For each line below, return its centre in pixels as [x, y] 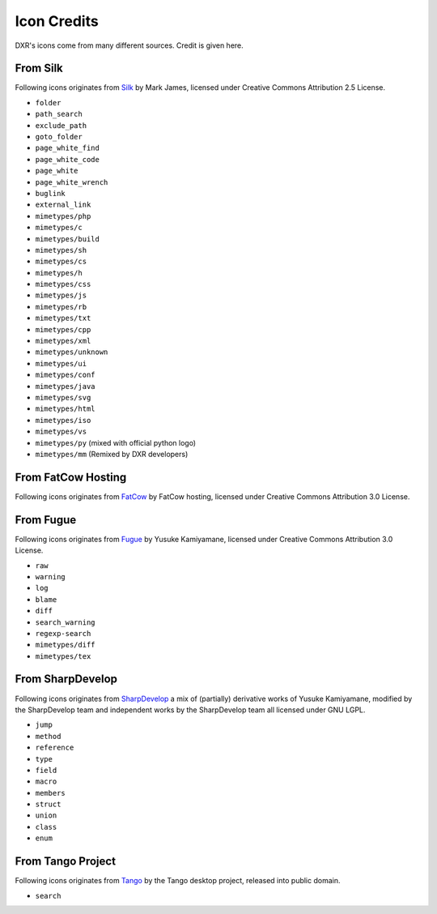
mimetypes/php [63, 216]
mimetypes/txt [63, 318]
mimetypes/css [63, 284]
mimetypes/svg [63, 397]
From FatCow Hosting [71, 477]
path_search [59, 114]
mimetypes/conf [66, 375]
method [48, 736]
